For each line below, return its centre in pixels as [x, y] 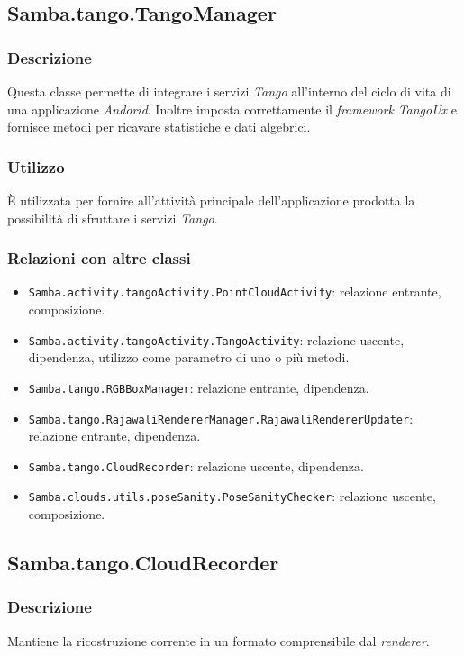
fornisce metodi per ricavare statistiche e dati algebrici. [159, 127]
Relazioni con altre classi [99, 258]
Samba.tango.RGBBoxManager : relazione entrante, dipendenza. [199, 387]
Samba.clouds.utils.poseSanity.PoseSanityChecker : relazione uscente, [232, 496]
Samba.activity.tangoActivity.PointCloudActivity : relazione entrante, [235, 292]
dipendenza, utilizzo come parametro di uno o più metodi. [189, 357]
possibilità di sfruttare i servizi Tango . [113, 218]
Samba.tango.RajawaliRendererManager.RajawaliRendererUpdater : [221, 418]
